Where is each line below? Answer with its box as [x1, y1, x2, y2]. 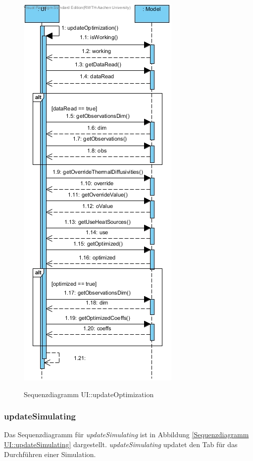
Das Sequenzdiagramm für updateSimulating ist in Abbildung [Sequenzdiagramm [4, 429, 249, 440]
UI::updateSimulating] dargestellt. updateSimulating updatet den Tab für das [4, 439, 238, 449]
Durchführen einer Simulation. [4, 449, 96, 459]
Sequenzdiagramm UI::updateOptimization [24, 389, 154, 399]
